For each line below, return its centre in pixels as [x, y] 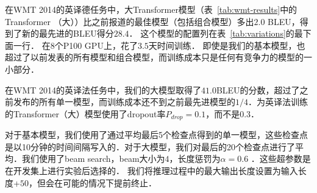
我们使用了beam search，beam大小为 [93, 158]
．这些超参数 [276, 158]
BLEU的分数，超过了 [258, 89]
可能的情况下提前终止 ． [109, 182]
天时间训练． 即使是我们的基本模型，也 [227, 45]
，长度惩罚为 [195, 158]
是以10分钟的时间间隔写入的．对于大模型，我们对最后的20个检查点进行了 [150, 146]
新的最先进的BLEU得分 [68, 33]
